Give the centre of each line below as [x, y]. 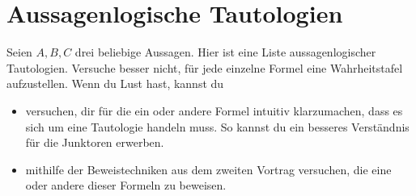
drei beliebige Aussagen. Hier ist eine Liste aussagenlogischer [225, 52]
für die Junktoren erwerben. [95, 142]
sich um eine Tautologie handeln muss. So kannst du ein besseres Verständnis [217, 126]
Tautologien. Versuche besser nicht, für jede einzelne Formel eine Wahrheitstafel [205, 67]
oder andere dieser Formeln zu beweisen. [126, 185]
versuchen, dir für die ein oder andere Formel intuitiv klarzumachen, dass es [214, 110]
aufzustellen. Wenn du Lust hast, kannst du [115, 83]
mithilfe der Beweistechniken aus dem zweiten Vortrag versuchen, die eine [208, 169]
